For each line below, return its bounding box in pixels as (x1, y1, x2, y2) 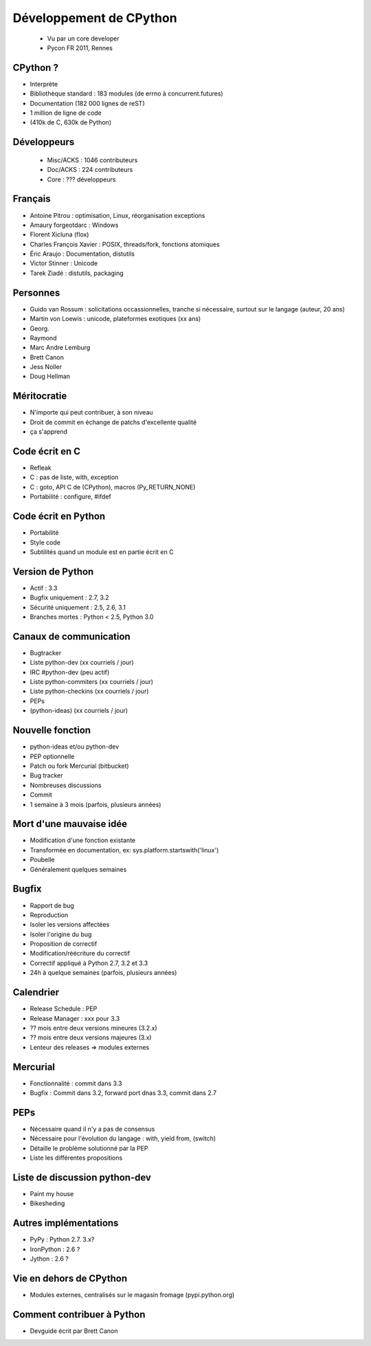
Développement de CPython (12, 10, 178, 25)
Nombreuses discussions (30, 781, 102, 789)
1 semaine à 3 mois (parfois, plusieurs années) (30, 800, 161, 808)
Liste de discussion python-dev (12, 1171, 151, 1183)
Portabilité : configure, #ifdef (30, 492, 111, 501)
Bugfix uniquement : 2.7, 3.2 (30, 593, 109, 602)
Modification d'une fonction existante (30, 836, 136, 845)
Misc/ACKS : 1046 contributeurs (47, 155, 138, 164)
